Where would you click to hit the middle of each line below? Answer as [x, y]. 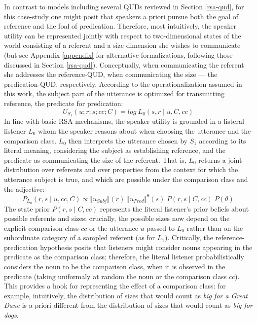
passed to [161, 228]
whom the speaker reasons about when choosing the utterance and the [145, 130]
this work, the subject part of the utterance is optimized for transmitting [114, 93]
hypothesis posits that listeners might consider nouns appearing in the [146, 247]
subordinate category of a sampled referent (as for [80, 237]
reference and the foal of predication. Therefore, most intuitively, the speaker [120, 26]
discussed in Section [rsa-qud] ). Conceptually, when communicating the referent [124, 64]
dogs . [11, 315]
